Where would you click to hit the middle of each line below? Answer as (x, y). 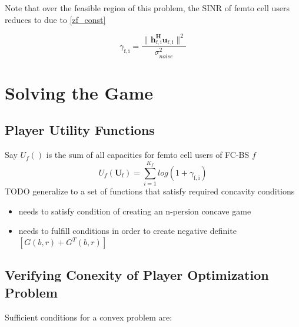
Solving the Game (79, 92)
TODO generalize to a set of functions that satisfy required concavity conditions (150, 191)
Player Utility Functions (80, 130)
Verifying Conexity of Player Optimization (137, 275)
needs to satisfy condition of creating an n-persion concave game (135, 211)
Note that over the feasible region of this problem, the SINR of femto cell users (147, 8)
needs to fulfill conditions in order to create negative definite (127, 231)
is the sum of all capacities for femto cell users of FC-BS (148, 155)
